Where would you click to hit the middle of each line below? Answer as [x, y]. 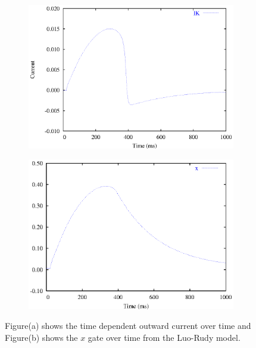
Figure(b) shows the [41, 337]
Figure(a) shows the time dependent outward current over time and [128, 326]
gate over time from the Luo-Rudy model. [164, 337]
